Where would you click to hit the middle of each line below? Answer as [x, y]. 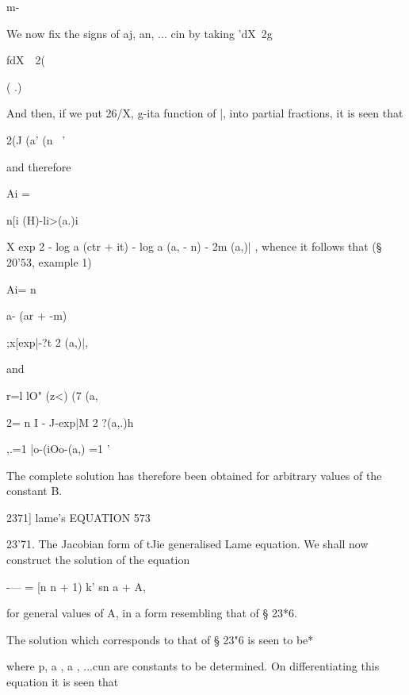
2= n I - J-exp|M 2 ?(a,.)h [70, 422]
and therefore [39, 166]
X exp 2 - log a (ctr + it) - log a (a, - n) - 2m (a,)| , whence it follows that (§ [194, 246]
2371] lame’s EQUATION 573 [78, 517]
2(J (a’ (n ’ [36, 139]
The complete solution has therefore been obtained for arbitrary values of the [194, 475]
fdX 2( [26, 60]
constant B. [34, 491]
